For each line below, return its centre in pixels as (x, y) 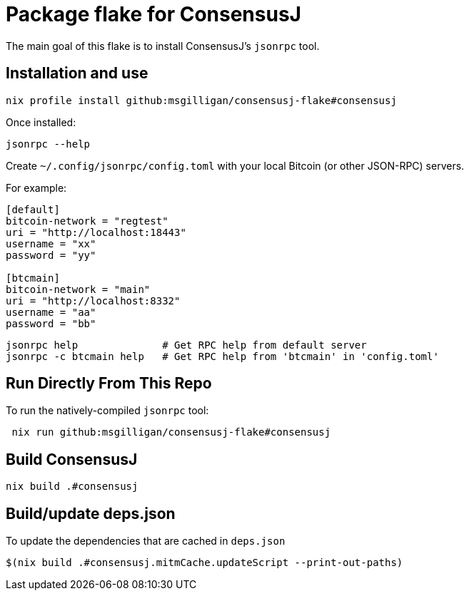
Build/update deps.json (91, 513)
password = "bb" (51, 323)
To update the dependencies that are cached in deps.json (146, 541)
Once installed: (41, 122)
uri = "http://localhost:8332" (93, 300)
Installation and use (77, 73)
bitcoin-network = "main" (78, 289)
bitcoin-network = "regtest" (87, 221)
